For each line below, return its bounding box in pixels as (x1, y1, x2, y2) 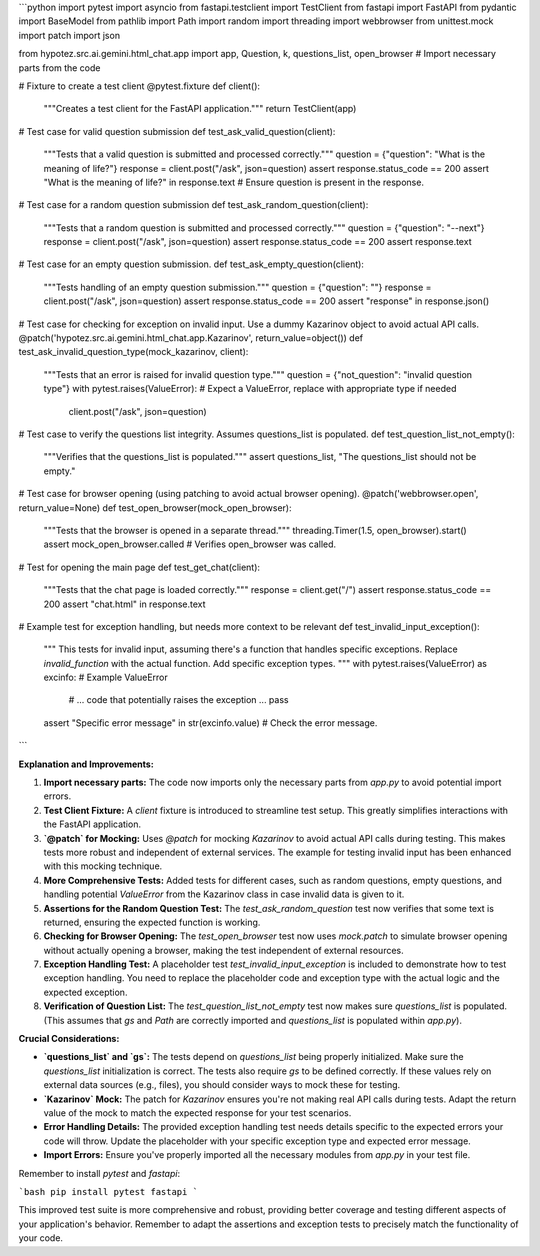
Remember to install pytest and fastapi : (18, 1167, 180, 1179)
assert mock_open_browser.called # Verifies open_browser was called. (43, 538, 337, 550)
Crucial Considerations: (18, 1033, 120, 1045)
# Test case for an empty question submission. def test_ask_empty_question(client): (18, 258, 365, 270)
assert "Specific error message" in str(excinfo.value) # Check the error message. (43, 716, 378, 729)
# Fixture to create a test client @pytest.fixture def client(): (18, 80, 260, 92)
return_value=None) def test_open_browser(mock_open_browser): (18, 501, 292, 514)
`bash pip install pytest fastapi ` (18, 1186, 199, 1197)
